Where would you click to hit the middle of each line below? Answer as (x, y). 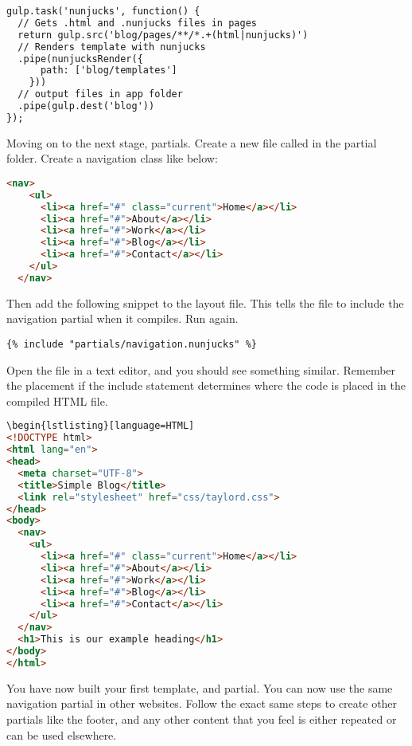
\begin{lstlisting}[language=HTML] (101, 426)
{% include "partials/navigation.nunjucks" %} (132, 344)
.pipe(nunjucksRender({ (80, 59)
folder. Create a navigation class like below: (112, 158)
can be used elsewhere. (62, 734)
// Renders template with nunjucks (112, 47)
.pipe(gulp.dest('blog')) (86, 106)
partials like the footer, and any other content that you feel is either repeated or (202, 719)
